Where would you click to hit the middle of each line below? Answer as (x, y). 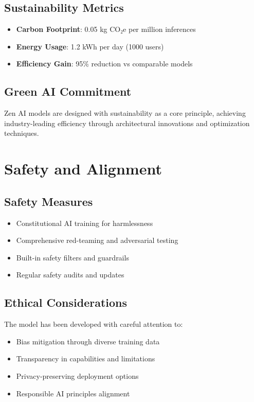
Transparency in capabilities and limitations (86, 359)
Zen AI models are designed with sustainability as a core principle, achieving (125, 113)
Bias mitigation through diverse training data (88, 341)
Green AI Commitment (68, 91)
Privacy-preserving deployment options (77, 375)
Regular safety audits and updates (70, 275)
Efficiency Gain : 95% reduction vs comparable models (104, 64)
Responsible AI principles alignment (73, 393)
